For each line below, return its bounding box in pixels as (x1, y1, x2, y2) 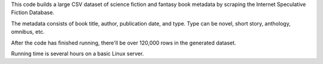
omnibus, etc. (11, 28, 45, 36)
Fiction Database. (11, 9, 54, 16)
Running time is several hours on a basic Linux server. (11, 50, 144, 57)
